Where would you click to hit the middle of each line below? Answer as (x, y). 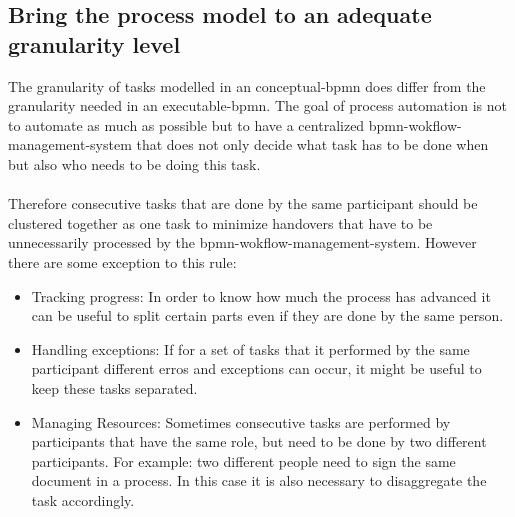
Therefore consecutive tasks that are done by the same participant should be (243, 203)
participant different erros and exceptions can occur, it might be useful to (256, 368)
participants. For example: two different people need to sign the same (243, 460)
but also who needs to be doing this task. (134, 163)
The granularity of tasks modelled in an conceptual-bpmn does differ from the (247, 85)
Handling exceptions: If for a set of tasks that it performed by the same (250, 348)
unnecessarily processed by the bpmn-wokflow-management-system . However (242, 242)
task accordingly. (83, 499)
